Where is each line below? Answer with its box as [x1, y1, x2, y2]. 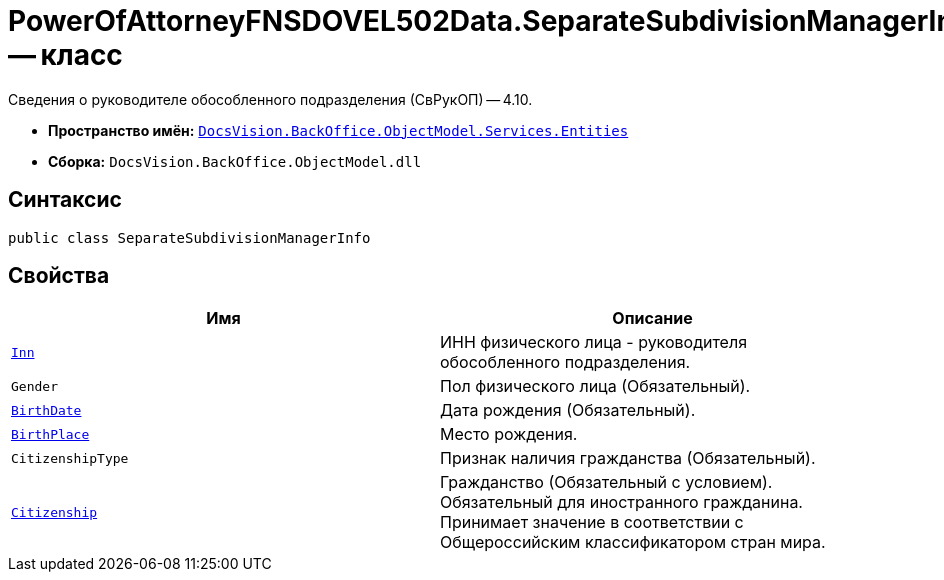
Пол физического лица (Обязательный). [440, 376, 751, 397]
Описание [612, 308, 693, 329]
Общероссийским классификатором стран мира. [440, 532, 826, 553]
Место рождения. [440, 424, 578, 445]
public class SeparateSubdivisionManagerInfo [8, 229, 371, 246]
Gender [11, 378, 58, 394]
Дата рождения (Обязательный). [440, 400, 696, 421]
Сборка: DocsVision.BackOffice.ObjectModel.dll [48, 152, 422, 170]
